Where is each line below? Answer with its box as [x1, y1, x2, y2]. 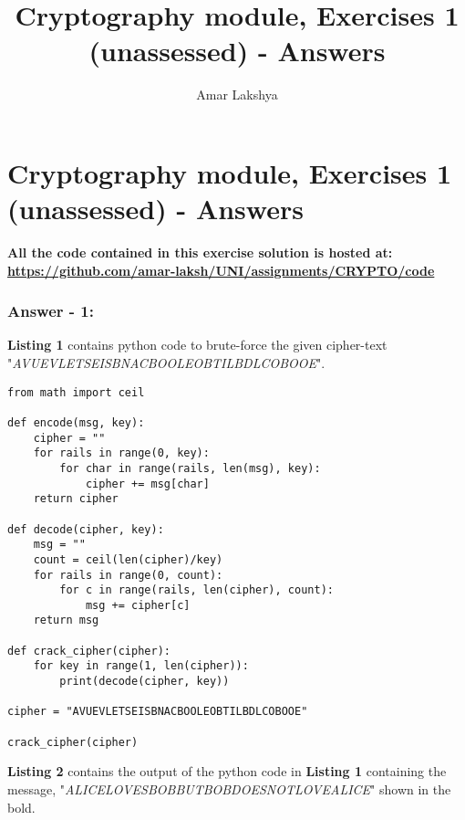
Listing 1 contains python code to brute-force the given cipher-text [7, 335, 387, 354]
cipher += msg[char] [85, 477, 210, 490]
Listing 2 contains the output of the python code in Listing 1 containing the [7, 762, 447, 781]
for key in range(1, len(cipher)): [33, 659, 249, 673]
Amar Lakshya [196, 85, 278, 104]
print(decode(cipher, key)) [59, 675, 230, 689]
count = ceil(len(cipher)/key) [33, 552, 223, 566]
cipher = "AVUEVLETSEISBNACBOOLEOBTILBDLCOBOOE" [7, 705, 308, 719]
